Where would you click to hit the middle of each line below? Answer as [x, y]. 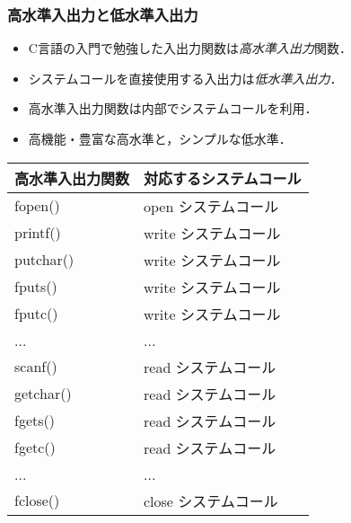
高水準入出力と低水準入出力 [103, 14]
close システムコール [211, 501]
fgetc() [35, 448]
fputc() [36, 314]
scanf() [36, 367]
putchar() [44, 260]
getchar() [43, 394]
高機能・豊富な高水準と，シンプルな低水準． [160, 138]
